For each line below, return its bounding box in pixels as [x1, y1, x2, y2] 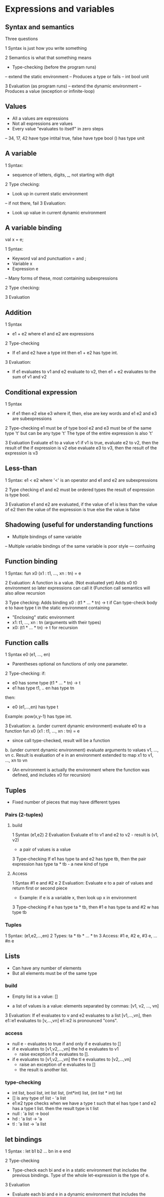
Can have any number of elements [12, 965, 82, 971]
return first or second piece [12, 885, 67, 891]
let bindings [5, 1135, 42, 1143]
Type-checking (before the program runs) [12, 64, 97, 70]
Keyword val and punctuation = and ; [12, 255, 86, 262]
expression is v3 [5, 450, 38, 456]
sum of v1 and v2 [12, 374, 47, 380]
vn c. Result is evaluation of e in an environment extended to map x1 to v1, [5, 752, 154, 758]
